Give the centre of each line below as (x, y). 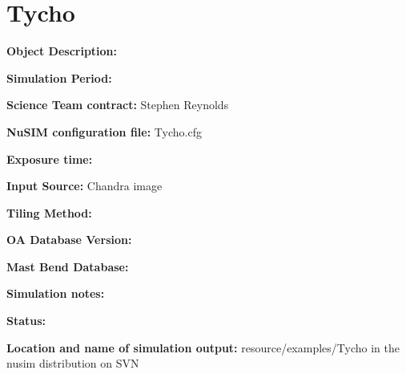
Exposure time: (50, 159)
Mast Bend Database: (68, 266)
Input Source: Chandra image (84, 186)
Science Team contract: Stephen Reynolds (118, 105)
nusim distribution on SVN (73, 363)
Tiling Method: (49, 212)
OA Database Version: (69, 240)
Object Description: (62, 51)
